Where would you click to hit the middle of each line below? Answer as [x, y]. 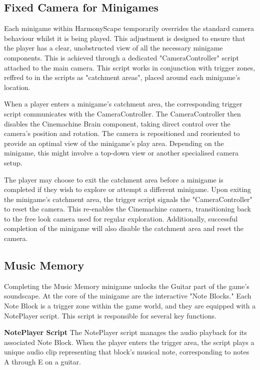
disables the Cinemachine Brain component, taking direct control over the [117, 123]
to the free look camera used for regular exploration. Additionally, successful [121, 218]
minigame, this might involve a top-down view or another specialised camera [121, 153]
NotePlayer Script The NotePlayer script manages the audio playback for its [125, 332]
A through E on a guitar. [42, 362]
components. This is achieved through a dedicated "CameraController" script [121, 57]
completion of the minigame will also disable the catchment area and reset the [124, 228]
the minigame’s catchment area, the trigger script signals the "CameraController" [128, 199]
